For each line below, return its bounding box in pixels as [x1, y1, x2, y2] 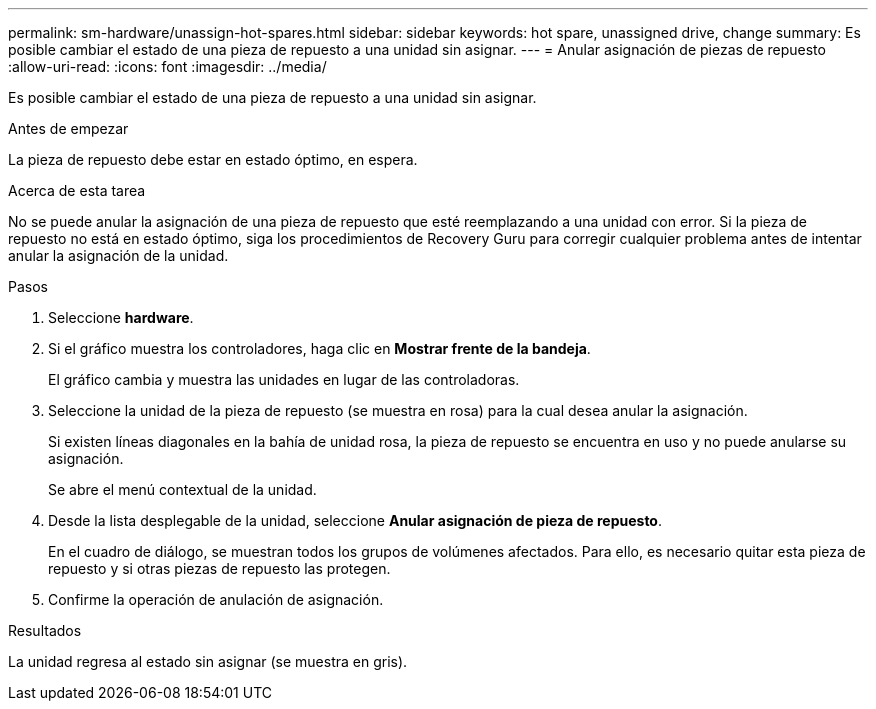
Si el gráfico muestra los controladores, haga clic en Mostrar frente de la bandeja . [48, 340, 591, 357]
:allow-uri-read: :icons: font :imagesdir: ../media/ [8, 58, 327, 75]
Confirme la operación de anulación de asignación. [48, 591, 384, 608]
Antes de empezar [8, 120, 129, 137]
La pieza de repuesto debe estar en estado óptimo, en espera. [8, 151, 418, 168]
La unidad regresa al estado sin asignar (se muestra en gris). [8, 653, 408, 670]
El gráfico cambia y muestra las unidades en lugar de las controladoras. [48, 371, 520, 388]
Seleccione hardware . [48, 309, 194, 326]
